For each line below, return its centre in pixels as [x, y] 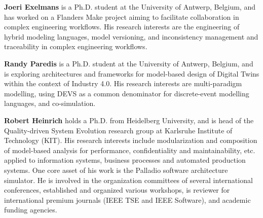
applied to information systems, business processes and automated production [125, 160]
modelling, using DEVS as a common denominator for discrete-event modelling [127, 93]
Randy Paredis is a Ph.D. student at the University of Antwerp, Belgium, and [129, 63]
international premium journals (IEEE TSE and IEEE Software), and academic [127, 199]
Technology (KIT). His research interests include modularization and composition [131, 140]
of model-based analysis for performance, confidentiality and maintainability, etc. [130, 150]
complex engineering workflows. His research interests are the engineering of [122, 27]
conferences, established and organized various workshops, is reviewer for [117, 190]
